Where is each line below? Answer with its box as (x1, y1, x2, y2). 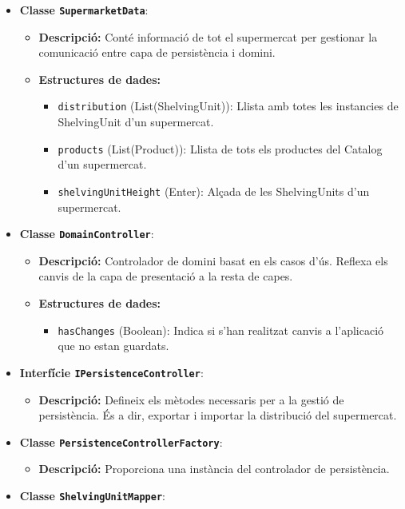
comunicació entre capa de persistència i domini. (38, 44, 276, 61)
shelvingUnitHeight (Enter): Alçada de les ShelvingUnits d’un (58, 182, 370, 199)
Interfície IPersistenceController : (19, 364, 204, 380)
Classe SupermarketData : (19, 2, 149, 18)
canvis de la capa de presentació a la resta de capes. (38, 268, 293, 284)
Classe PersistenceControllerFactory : (19, 433, 223, 450)
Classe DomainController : (19, 225, 154, 242)
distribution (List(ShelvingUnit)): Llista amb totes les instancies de (58, 97, 399, 114)
